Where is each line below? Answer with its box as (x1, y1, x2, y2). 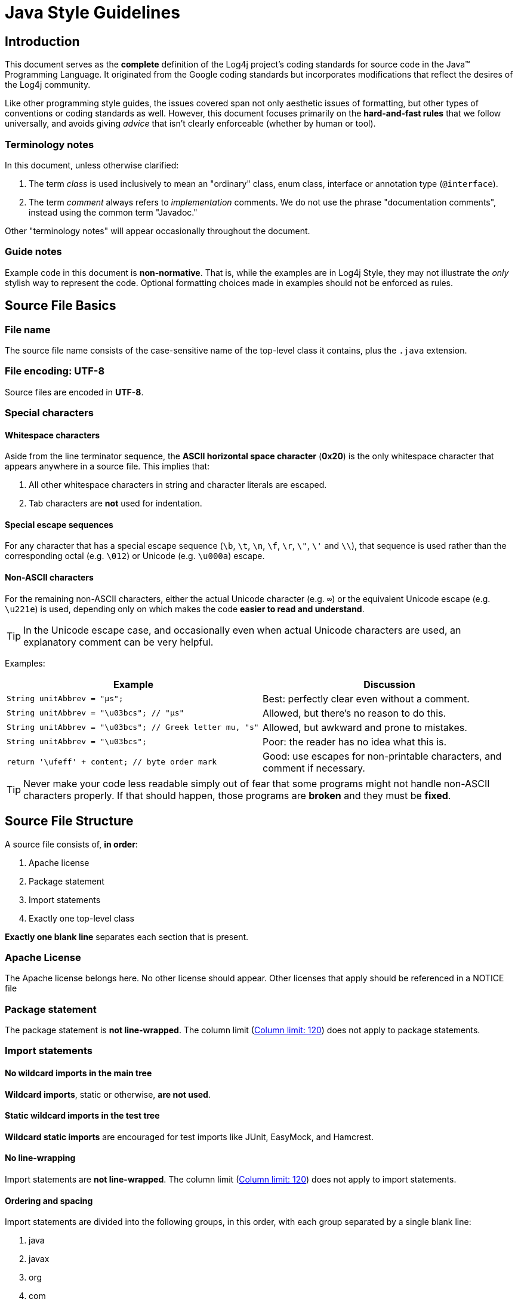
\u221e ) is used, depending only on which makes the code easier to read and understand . (5, 603, 365, 614)
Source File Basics (5, 298, 116, 314)
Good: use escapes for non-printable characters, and (263, 750, 502, 762)
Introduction (5, 33, 80, 49)
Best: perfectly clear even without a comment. (263, 692, 470, 705)
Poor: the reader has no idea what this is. (263, 735, 447, 748)
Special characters (5, 407, 94, 419)
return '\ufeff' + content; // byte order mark (7, 757, 217, 767)
